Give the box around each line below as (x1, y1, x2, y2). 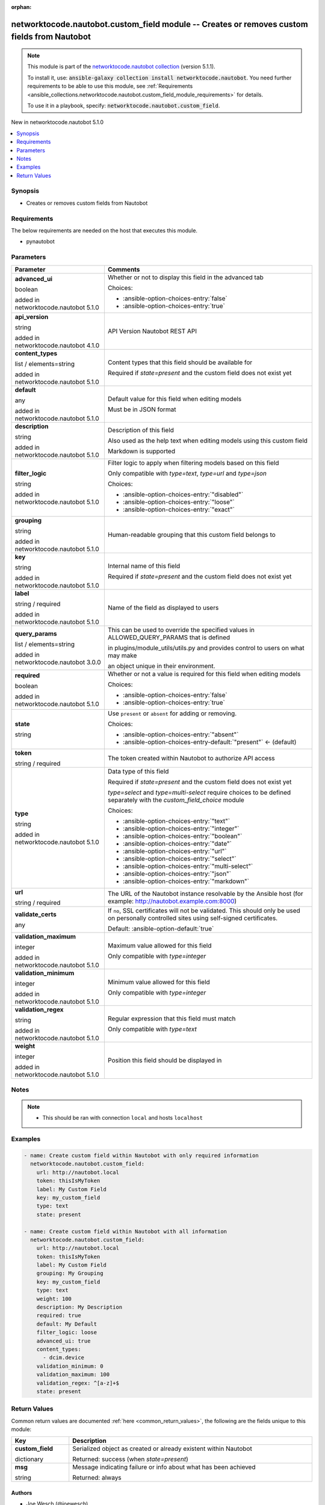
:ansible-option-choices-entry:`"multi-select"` (122, 861, 253, 870)
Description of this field (107, 426, 175, 434)
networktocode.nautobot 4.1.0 (14, 341, 100, 349)
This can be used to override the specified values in (107, 625, 255, 634)
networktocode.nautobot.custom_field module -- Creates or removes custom (11, 19, 308, 29)
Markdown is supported (107, 447, 176, 455)
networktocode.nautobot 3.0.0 (14, 658, 101, 666)
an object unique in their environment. (107, 662, 216, 670)
